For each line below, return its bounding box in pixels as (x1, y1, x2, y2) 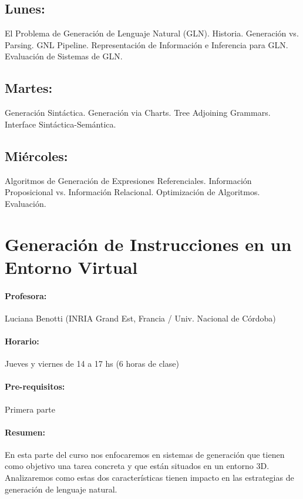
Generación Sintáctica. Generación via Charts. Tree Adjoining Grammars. (5, 106, 271, 119)
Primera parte (5, 403, 55, 415)
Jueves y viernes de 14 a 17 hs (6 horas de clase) (5, 357, 179, 370)
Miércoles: (5, 146, 68, 165)
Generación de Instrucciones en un (5, 232, 292, 256)
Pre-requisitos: (5, 380, 65, 393)
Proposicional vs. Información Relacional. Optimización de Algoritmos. (5, 186, 260, 198)
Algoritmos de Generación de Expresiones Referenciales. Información (5, 174, 252, 186)
